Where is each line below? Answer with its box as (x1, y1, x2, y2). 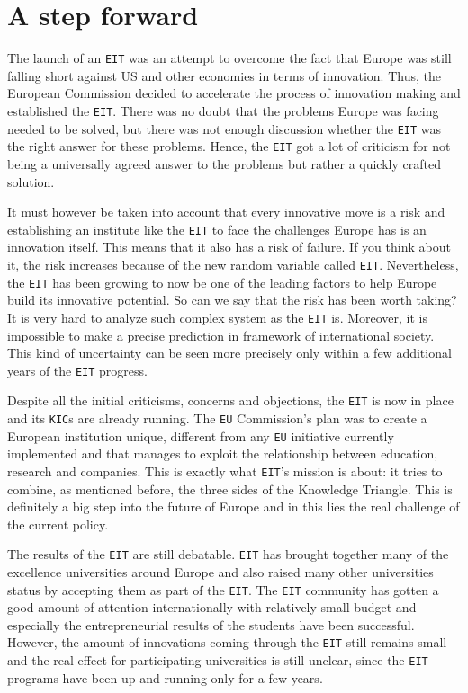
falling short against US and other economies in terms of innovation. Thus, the (7, 66, 441, 84)
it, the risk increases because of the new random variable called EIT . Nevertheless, (7, 254, 459, 273)
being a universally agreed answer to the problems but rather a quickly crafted (7, 154, 441, 173)
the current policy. (7, 514, 109, 533)
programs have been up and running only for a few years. (7, 668, 323, 687)
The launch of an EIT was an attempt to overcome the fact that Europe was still (7, 49, 452, 67)
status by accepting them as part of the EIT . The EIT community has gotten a (7, 580, 439, 599)
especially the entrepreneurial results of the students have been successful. (7, 615, 415, 634)
